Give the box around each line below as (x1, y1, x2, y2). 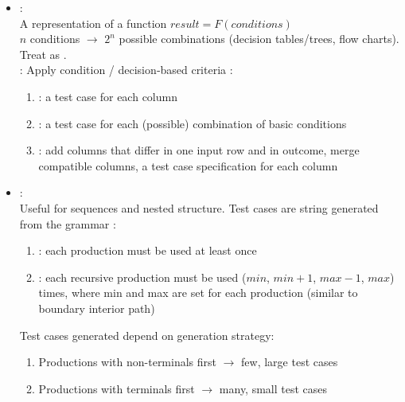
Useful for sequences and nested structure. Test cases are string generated (19, 199, 379, 216)
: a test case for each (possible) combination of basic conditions (38, 115, 347, 131)
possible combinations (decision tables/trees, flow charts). (119, 30, 399, 47)
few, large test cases (241, 353, 338, 370)
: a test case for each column (38, 88, 177, 104)
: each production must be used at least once (38, 242, 257, 259)
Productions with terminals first (38, 380, 195, 396)
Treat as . (19, 45, 67, 62)
